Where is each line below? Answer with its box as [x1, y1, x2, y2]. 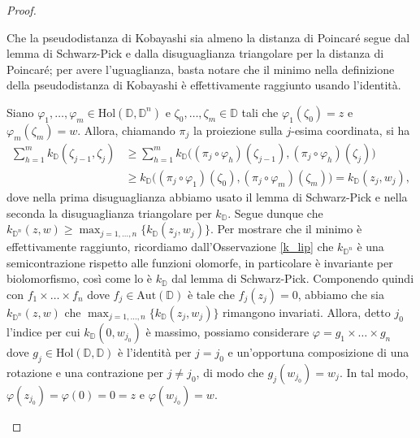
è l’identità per [118, 344, 192, 360]
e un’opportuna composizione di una [227, 344, 409, 360]
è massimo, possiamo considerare [145, 323, 310, 340]
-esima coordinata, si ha [291, 121, 410, 138]
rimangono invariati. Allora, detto [223, 304, 391, 320]
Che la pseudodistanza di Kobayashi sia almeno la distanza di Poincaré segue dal [6, 28, 410, 46]
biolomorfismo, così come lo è [6, 270, 153, 287]
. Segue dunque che [227, 204, 323, 221]
